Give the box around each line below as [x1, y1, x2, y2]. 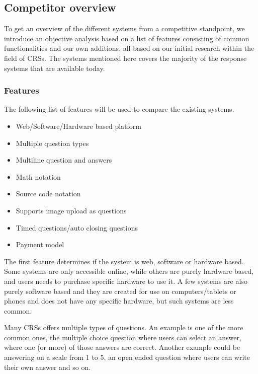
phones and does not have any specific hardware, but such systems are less [4, 295, 234, 306]
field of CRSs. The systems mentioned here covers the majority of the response [4, 52, 247, 63]
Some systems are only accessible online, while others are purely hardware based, [4, 266, 254, 276]
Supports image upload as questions [16, 205, 127, 215]
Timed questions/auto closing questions [16, 222, 138, 233]
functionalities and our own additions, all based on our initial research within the [4, 43, 254, 53]
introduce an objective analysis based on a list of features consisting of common [4, 33, 249, 43]
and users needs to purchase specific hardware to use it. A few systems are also [4, 275, 247, 286]
